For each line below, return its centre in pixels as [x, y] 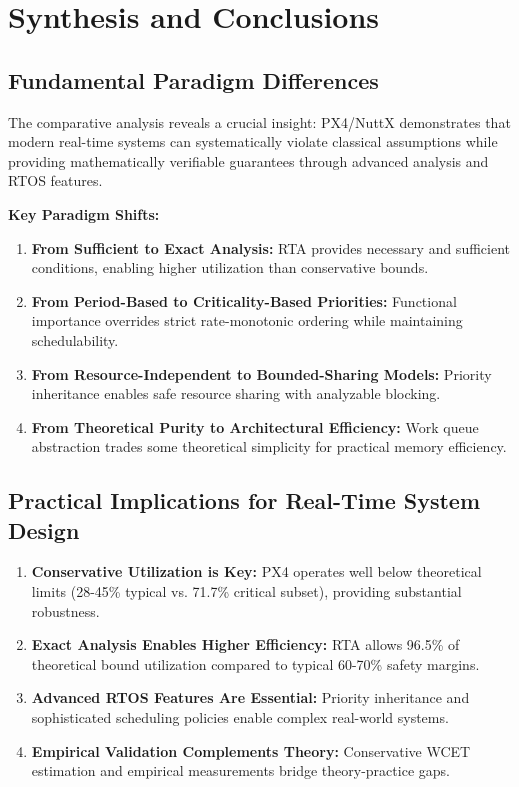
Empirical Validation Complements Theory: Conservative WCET [251, 750]
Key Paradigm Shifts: [84, 213]
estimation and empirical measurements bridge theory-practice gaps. [240, 770]
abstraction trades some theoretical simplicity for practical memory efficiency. [269, 446]
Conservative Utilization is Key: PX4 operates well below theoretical [256, 571]
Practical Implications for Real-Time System [244, 500]
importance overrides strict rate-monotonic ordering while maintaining [247, 320]
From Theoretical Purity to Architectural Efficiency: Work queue [255, 426]
